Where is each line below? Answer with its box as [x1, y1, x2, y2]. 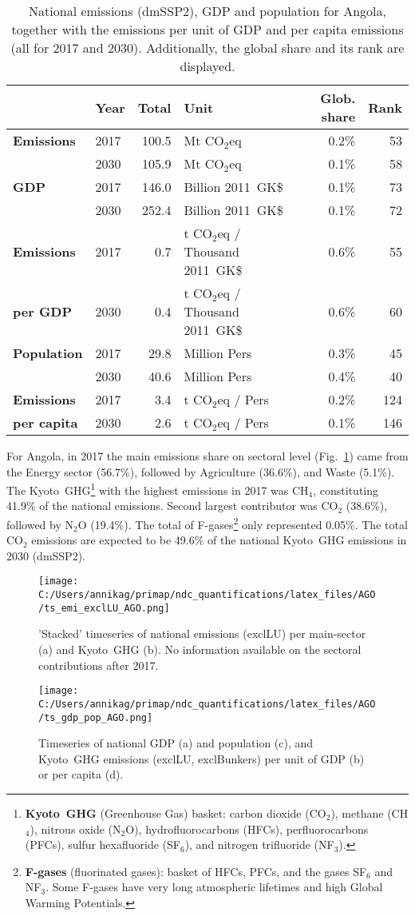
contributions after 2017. [38, 656, 159, 673]
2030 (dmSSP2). [6, 547, 85, 564]
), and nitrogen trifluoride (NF [184, 836, 334, 853]
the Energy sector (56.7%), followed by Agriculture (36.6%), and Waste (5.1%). [6, 463, 395, 480]
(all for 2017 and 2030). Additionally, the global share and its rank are [10, 38, 405, 57]
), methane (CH [330, 804, 409, 821]
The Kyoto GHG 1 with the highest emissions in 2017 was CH [6, 480, 309, 498]
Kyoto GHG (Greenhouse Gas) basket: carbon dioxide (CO [25, 804, 326, 821]
